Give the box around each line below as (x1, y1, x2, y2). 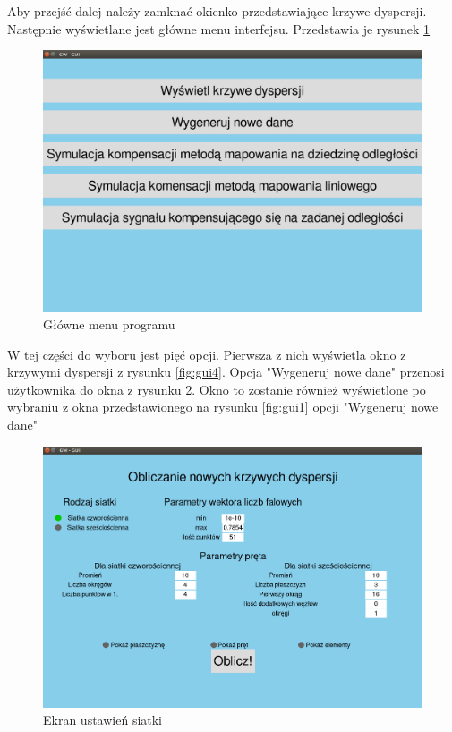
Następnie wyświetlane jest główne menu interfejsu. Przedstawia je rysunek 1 (7, 19, 431, 38)
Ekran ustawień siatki (43, 711, 163, 729)
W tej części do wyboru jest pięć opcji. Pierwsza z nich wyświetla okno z (7, 345, 406, 363)
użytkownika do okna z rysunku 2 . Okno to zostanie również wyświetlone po (7, 379, 426, 398)
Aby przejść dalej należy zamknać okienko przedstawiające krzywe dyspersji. (7, 2, 427, 20)
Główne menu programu (43, 315, 175, 334)
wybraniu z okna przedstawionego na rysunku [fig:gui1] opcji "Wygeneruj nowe (7, 397, 439, 416)
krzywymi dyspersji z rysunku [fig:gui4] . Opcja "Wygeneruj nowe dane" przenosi (7, 362, 445, 381)
